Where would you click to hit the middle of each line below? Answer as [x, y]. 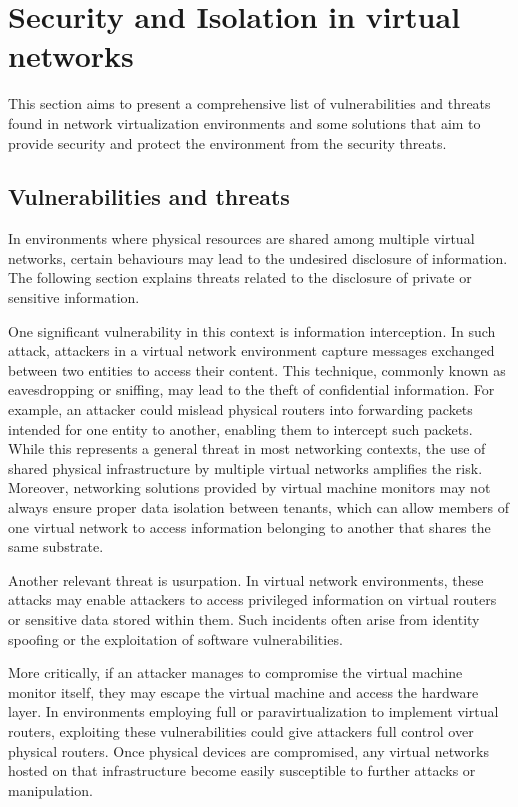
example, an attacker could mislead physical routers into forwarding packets [240, 409]
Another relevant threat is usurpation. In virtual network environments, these [246, 579]
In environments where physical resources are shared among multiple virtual [241, 238]
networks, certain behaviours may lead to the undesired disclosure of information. [258, 257]
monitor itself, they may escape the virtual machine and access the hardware [243, 691]
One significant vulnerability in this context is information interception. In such [252, 330]
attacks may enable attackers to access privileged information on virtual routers [252, 599]
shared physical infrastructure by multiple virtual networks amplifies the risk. [245, 467]
